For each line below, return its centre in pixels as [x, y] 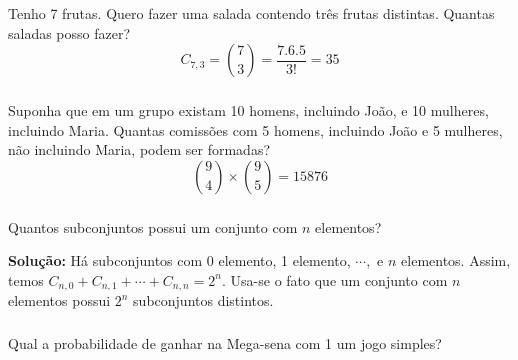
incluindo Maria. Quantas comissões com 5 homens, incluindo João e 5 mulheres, [255, 129]
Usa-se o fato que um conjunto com [339, 279]
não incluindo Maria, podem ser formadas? [139, 149]
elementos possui [59, 300]
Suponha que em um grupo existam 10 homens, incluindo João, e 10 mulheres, [248, 110]
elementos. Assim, [456, 260]
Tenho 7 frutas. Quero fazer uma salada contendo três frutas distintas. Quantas [251, 12]
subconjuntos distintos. [203, 300]
